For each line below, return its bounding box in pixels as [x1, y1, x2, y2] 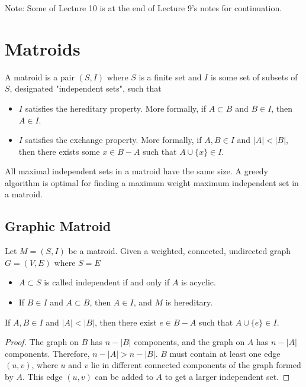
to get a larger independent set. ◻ [165, 370, 290, 383]
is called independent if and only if [44, 276, 170, 288]
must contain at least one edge [169, 347, 281, 359]
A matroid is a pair [5, 70, 75, 83]
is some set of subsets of [210, 70, 298, 83]
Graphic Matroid [5, 217, 111, 235]
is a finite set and [138, 70, 202, 83]
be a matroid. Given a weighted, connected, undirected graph [68, 245, 291, 257]
